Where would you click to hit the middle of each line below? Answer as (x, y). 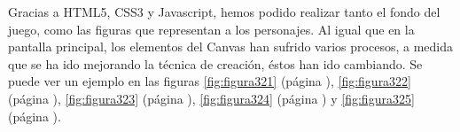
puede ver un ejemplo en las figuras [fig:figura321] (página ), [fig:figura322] (210, 81)
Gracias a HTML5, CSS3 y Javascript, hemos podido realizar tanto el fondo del (224, 12)
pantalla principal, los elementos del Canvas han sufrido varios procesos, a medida (230, 47)
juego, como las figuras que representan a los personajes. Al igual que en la (211, 29)
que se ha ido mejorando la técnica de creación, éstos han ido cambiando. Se (215, 63)
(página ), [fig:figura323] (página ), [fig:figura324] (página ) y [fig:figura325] (211, 98)
